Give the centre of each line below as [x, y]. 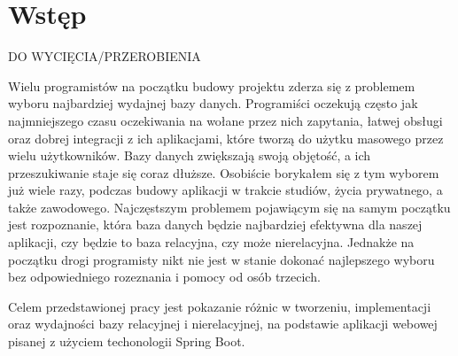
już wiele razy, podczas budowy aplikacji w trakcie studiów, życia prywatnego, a [225, 190]
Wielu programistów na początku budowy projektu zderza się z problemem [212, 85]
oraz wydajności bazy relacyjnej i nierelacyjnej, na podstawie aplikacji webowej [223, 324]
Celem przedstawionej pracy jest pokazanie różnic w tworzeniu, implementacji [220, 306]
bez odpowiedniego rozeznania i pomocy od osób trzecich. [164, 277]
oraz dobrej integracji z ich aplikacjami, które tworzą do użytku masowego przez [226, 138]
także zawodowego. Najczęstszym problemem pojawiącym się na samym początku [229, 207]
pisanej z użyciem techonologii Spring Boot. [127, 341]
